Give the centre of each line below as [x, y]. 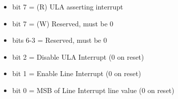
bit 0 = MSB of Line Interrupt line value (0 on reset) [93, 90]
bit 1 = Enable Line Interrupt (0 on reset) [77, 73]
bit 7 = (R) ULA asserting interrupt [68, 6]
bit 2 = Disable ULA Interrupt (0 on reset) [78, 56]
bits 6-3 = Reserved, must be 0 [60, 40]
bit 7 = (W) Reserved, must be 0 [63, 23]
